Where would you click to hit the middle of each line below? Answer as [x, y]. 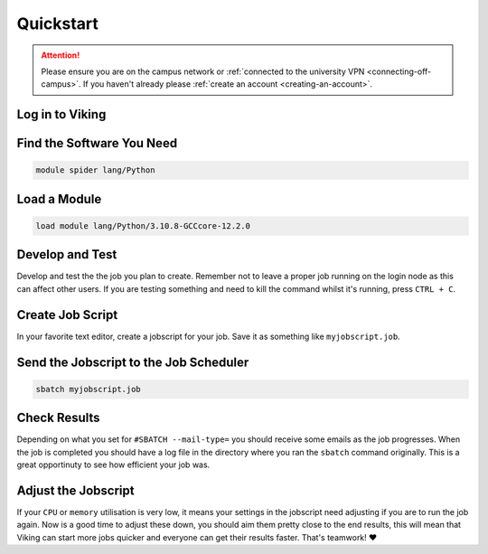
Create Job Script [67, 315]
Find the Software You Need [97, 143]
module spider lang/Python [95, 170]
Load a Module [59, 199]
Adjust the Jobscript [75, 490]
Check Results [58, 418]
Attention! [61, 55]
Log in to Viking [61, 114]
